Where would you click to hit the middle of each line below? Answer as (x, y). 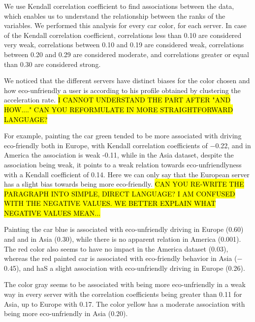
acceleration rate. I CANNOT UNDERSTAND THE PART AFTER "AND (117, 100)
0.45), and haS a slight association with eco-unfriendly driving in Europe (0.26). (125, 268)
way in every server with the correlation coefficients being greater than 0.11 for (123, 294)
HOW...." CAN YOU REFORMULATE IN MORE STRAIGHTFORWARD (119, 109)
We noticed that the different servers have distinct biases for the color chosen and (127, 80)
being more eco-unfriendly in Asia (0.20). (66, 313)
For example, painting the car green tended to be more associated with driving (123, 136)
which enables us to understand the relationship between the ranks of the (115, 16)
